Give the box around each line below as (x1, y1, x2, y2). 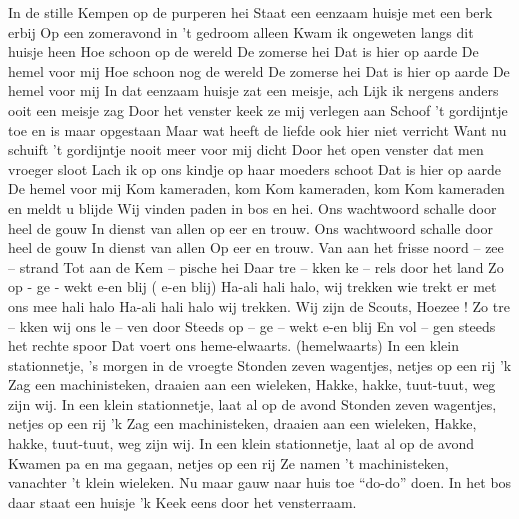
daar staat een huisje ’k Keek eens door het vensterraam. (8, 491, 357, 512)
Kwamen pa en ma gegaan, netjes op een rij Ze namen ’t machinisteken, (8, 452, 449, 473)
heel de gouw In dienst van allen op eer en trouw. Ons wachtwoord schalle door (8, 217, 493, 238)
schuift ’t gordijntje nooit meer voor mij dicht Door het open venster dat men (8, 139, 484, 160)
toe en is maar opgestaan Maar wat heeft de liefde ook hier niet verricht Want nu (8, 119, 507, 140)
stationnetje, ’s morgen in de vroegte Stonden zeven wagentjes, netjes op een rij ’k (8, 354, 512, 375)
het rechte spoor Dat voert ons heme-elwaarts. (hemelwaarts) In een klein (8, 335, 459, 356)
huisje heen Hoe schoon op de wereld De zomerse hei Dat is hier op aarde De (8, 41, 479, 62)
